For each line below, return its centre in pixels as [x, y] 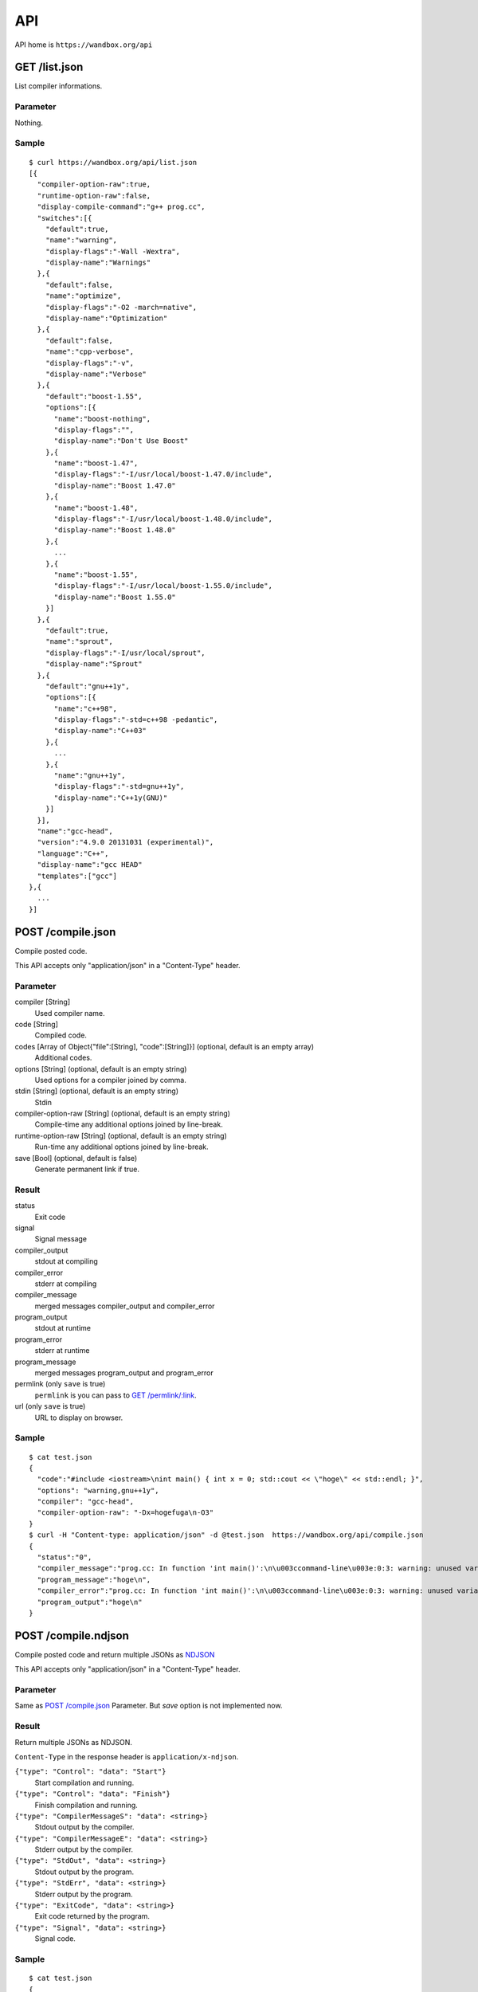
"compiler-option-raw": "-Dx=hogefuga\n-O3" [125, 1513]
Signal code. [55, 1939]
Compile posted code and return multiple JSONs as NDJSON [115, 1654]
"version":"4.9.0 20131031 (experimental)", [125, 842]
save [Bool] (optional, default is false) [76, 1158]
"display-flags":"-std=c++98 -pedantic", [136, 720]
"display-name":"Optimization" [106, 318]
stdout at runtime [63, 1328]
